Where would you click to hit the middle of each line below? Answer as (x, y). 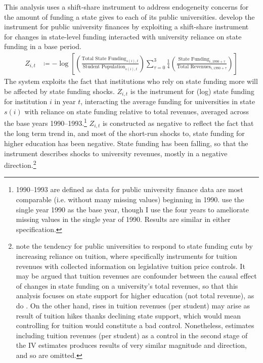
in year (65, 101)
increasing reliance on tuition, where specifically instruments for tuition (126, 256)
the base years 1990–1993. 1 (46, 122)
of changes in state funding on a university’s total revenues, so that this (127, 285)
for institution (26, 101)
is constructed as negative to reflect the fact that (178, 123)
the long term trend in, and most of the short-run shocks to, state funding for (124, 133)
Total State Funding (104, 58)
